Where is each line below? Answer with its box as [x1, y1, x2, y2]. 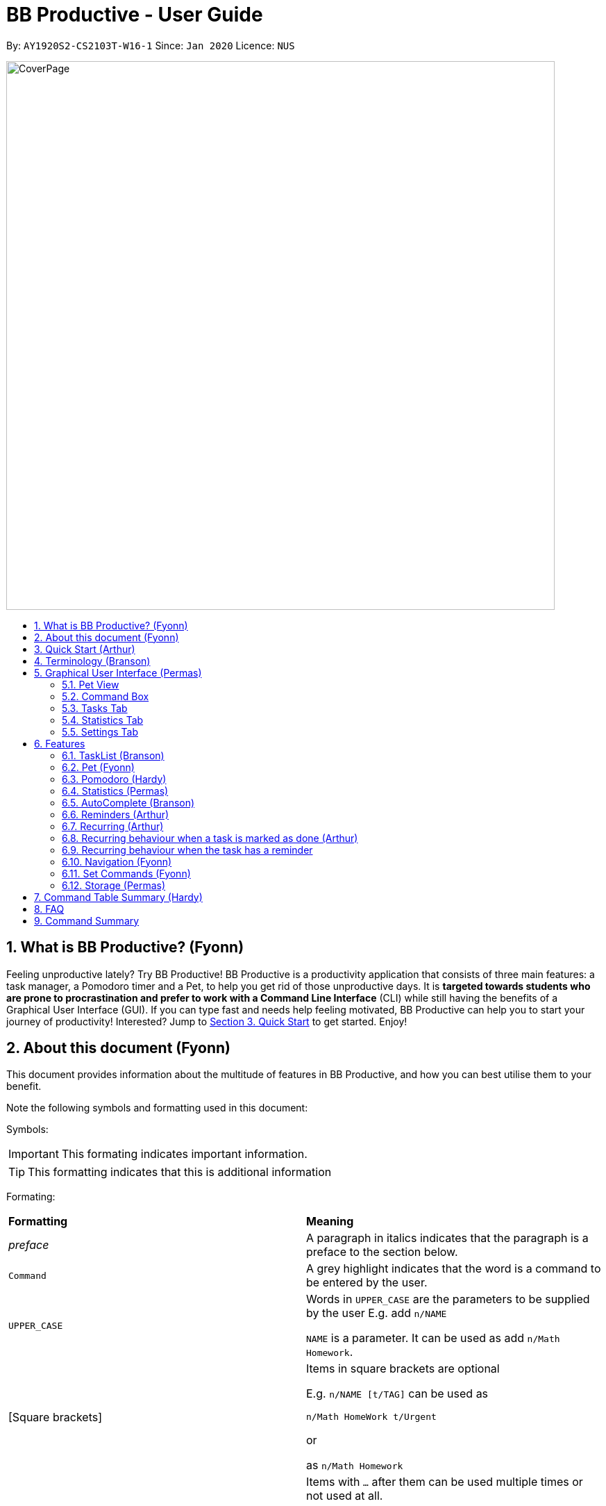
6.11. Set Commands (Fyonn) [62, 867, 191, 879]
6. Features [34, 737, 85, 750]
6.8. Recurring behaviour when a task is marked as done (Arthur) [62, 831, 358, 844]
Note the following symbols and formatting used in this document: [6, 1102, 308, 1114]
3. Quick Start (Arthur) [34, 643, 135, 655]
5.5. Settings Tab [62, 725, 138, 738]
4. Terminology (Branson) [34, 654, 151, 667]
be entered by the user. [306, 1275, 428, 1290]
